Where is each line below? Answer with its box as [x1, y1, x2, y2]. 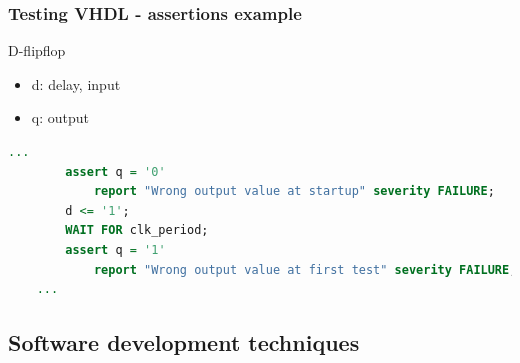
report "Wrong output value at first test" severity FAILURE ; [93, 262, 517, 277]
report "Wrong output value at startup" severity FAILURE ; [93, 184, 495, 199]
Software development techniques [8, 327, 360, 358]
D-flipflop [8, 40, 66, 61]
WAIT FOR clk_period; [65, 223, 209, 238]
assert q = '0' [65, 164, 166, 179]
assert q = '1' [65, 242, 166, 257]
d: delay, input [31, 73, 121, 94]
